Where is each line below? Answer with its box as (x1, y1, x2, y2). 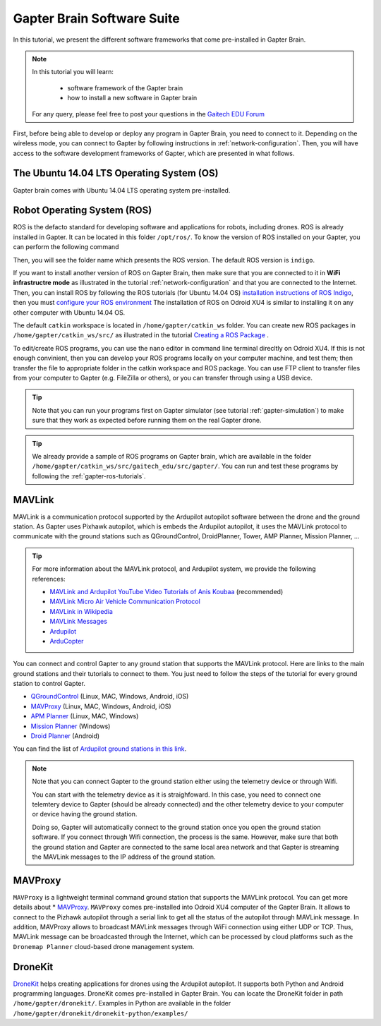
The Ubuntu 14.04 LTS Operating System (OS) (13, 167, 219, 179)
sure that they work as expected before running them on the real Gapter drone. (32, 416, 262, 425)
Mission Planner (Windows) (30, 722, 111, 730)
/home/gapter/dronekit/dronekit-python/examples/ (13, 1009, 188, 1018)
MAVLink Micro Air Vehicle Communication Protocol (49, 597, 200, 606)
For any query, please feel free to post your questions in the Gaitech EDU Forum (32, 109, 265, 118)
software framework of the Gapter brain (67, 83, 183, 92)
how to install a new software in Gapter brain (67, 94, 198, 102)
